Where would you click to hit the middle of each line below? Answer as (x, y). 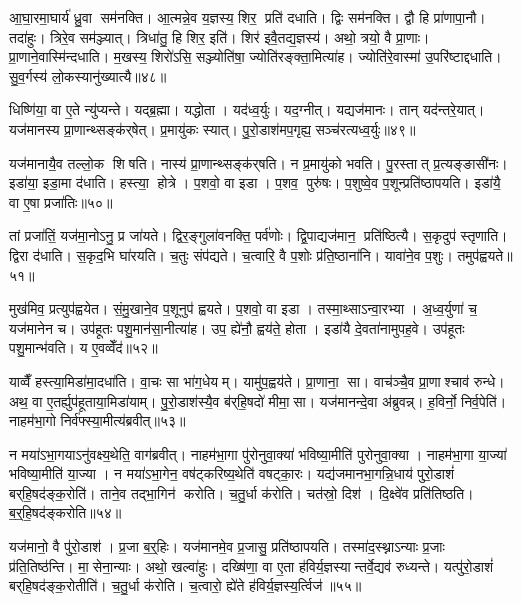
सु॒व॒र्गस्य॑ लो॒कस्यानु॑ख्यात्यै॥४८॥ (88, 75)
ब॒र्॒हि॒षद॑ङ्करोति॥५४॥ (65, 512)
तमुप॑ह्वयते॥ (485, 254)
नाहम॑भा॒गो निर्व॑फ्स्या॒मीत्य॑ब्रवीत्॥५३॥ (97, 420)
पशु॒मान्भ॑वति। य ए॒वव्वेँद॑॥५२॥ (83, 347)
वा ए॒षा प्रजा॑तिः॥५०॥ (61, 201)
